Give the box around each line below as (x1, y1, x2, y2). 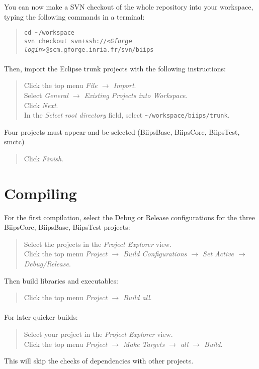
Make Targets (123, 338, 165, 349)
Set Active (203, 248, 234, 259)
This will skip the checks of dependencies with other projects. (4, 355, 194, 366)
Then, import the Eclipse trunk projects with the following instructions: (4, 63, 226, 73)
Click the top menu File (24, 80, 98, 90)
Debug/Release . (24, 258, 71, 269)
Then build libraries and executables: (4, 275, 118, 286)
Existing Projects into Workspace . (84, 89, 188, 100)
